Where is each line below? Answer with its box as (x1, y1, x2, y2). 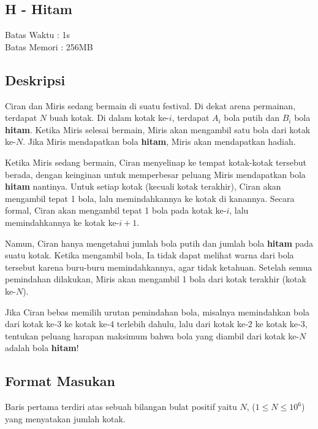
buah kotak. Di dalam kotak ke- (49, 111, 169, 124)
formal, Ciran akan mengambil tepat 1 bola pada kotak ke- (5, 204, 227, 217)
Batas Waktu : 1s (5, 28, 70, 41)
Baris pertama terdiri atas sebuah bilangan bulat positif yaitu (5, 400, 237, 413)
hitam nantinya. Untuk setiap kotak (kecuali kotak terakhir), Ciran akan (5, 180, 281, 193)
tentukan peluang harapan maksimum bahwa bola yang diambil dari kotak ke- (5, 329, 300, 342)
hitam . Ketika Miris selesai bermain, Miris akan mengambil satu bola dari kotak (5, 123, 311, 136)
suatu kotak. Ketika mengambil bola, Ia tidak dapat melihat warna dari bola (5, 249, 294, 261)
